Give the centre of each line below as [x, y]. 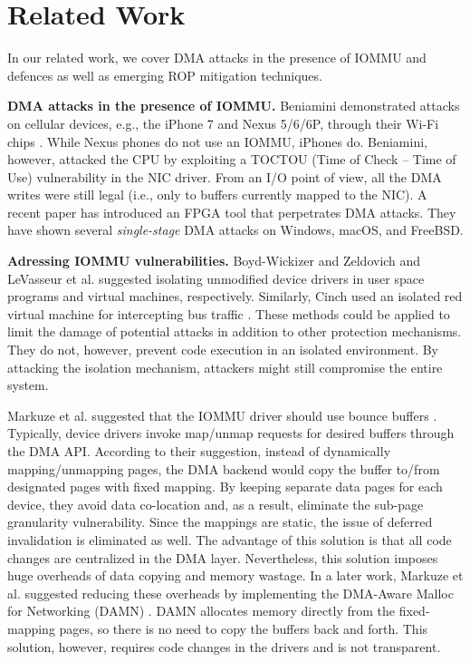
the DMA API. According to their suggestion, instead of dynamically [199, 451]
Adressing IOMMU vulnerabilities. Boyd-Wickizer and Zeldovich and [214, 261]
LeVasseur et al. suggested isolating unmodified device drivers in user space [216, 278]
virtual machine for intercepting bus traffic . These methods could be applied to [229, 313]
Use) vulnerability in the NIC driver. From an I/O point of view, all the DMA [225, 176]
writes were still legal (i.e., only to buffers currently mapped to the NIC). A [217, 195]
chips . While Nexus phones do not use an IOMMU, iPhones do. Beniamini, [217, 141]
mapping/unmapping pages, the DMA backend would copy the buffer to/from [224, 468]
